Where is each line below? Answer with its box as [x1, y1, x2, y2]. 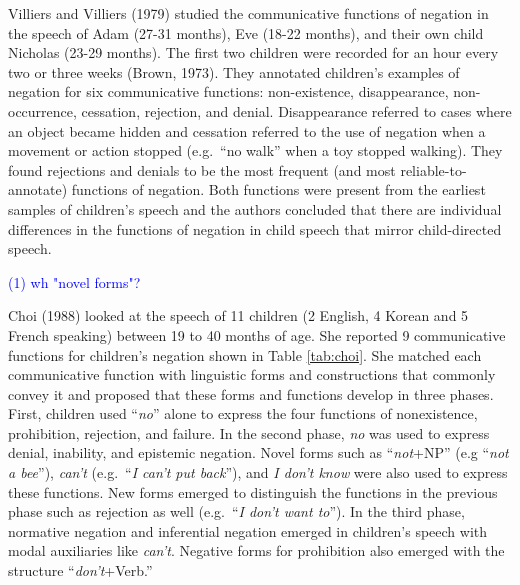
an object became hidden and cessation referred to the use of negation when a [8, 120, 486, 141]
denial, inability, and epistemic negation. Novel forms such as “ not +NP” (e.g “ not [8, 442, 509, 463]
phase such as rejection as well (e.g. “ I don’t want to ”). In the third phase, [8, 501, 465, 522]
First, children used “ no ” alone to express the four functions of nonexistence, [8, 403, 478, 424]
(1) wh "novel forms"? [8, 271, 141, 292]
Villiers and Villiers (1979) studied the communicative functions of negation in [8, 3, 489, 23]
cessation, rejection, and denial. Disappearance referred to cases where [81, 100, 512, 121]
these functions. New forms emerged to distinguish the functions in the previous [8, 481, 498, 502]
